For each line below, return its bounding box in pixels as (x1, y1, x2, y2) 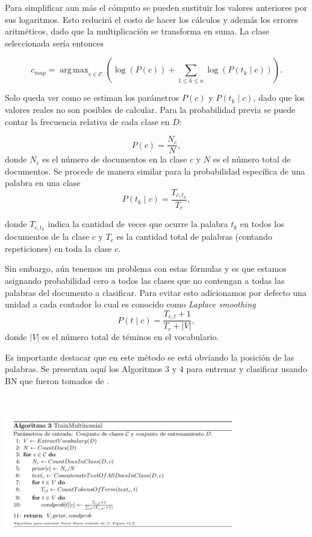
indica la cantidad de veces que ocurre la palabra (48, 217, 228, 230)
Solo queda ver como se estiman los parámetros (5, 91, 179, 104)
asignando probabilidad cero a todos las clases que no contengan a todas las (5, 274, 285, 286)
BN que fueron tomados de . (5, 375, 109, 387)
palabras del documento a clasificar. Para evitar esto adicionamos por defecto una (5, 286, 307, 298)
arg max (60, 66, 89, 75)
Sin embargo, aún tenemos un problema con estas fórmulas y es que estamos (5, 262, 287, 275)
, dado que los (253, 91, 305, 104)
